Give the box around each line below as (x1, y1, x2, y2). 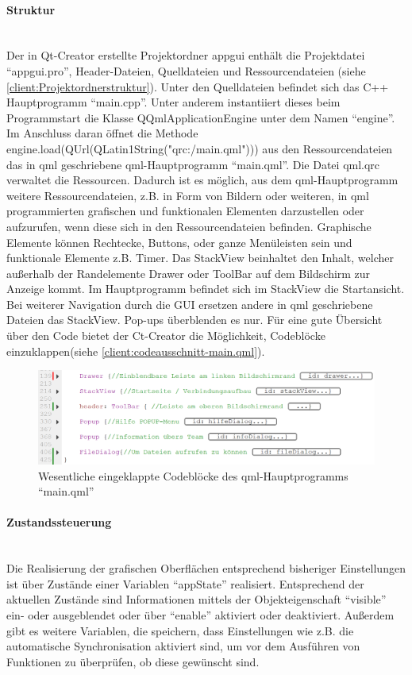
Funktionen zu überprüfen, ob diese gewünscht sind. (6, 653, 260, 669)
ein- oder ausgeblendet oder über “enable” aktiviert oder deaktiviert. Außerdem (6, 607, 395, 623)
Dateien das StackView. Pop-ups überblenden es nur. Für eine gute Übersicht (6, 311, 383, 328)
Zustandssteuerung (6, 514, 112, 530)
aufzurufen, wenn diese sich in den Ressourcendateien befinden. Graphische (6, 218, 372, 234)
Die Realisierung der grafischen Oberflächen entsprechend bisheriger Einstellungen (6, 560, 406, 577)
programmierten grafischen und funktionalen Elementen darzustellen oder (6, 202, 364, 219)
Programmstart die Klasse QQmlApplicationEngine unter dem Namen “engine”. (6, 109, 395, 125)
